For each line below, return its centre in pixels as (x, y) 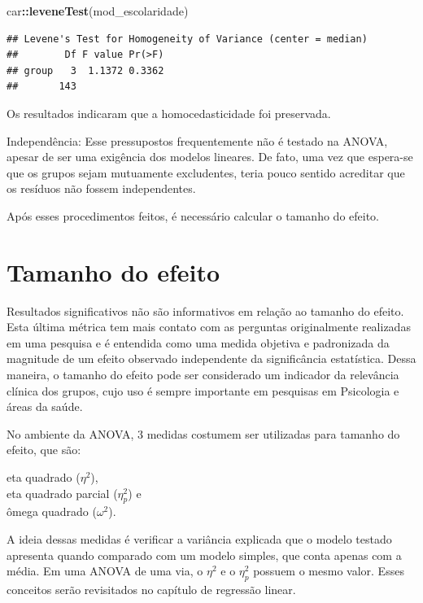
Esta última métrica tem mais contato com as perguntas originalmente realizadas (209, 327)
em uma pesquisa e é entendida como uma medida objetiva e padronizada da (198, 342)
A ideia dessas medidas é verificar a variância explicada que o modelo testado (199, 538)
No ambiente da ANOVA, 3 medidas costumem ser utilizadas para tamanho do (203, 433)
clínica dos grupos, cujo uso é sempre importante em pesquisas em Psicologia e (203, 390)
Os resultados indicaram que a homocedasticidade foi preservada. (169, 113)
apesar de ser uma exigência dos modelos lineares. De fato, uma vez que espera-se (210, 157)
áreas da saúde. (45, 406)
